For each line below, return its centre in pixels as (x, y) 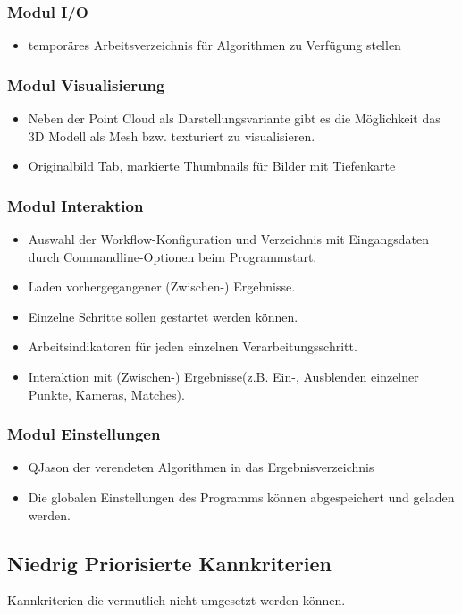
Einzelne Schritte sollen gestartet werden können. (163, 316)
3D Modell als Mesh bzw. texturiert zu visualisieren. (172, 135)
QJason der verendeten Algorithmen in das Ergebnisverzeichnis (201, 467)
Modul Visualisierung (86, 84)
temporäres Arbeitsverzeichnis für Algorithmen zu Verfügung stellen (214, 45)
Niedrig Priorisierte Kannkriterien (169, 563)
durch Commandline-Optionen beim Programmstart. (172, 256)
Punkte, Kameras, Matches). (106, 394)
